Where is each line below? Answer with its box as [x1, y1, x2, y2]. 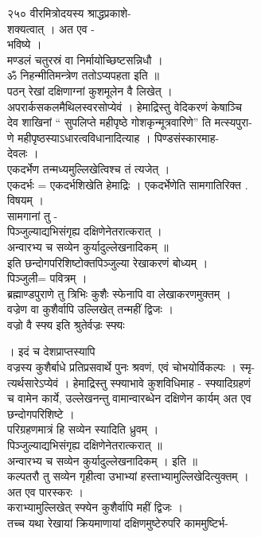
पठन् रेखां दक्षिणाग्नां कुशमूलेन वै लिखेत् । [7, 82, 173, 99]
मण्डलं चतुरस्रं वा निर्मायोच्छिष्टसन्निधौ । [7, 51, 163, 68]
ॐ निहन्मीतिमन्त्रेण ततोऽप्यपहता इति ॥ [7, 67, 159, 84]
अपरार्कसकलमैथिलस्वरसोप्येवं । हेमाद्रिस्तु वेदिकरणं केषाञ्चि [7, 98, 242, 115]
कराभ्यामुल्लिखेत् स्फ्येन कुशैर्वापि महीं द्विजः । [7, 499, 183, 516]
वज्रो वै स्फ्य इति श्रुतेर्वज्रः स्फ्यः [7, 316, 125, 333]
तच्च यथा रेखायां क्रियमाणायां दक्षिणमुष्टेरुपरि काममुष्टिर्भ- [7, 515, 228, 531]
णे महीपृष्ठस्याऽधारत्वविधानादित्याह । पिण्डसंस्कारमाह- [7, 129, 220, 146]
